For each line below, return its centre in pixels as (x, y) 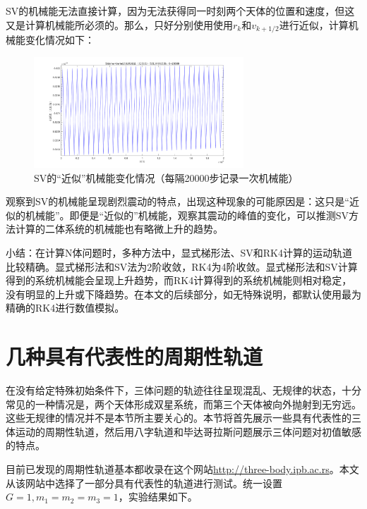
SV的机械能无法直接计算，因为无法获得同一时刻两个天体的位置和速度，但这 (180, 11)
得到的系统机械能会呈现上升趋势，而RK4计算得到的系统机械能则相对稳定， (179, 280)
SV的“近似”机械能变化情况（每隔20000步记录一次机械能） (166, 177)
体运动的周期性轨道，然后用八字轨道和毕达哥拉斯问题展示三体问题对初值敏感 (183, 431)
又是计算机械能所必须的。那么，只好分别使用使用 (119, 24)
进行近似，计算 (314, 24)
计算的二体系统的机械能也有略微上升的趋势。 (119, 229)
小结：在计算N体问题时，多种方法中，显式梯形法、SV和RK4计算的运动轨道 (179, 252)
